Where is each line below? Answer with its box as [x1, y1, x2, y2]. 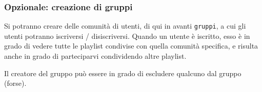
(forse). [4, 78, 27, 88]
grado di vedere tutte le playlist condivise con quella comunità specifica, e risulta [4, 40, 258, 51]
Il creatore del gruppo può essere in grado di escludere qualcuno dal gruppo [4, 67, 241, 78]
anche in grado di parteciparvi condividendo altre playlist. [4, 51, 187, 61]
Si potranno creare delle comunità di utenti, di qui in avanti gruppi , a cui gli [4, 20, 246, 31]
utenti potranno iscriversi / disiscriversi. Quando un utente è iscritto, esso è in [4, 30, 250, 41]
